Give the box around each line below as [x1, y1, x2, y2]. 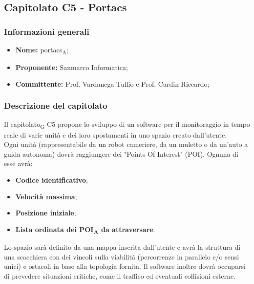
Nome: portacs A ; [15, 45, 68, 56]
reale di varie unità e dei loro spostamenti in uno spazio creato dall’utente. [4, 129, 227, 140]
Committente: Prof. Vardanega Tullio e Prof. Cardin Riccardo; [15, 78, 210, 89]
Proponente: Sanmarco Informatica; [15, 62, 128, 72]
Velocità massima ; [15, 191, 77, 201]
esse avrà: [4, 158, 33, 168]
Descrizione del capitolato [4, 99, 107, 112]
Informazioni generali [4, 25, 89, 37]
